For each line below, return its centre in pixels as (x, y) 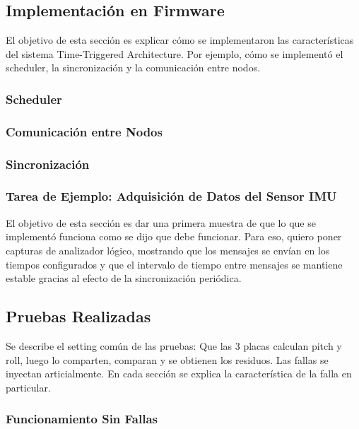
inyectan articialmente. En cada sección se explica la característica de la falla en (179, 374)
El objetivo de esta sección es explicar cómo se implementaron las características (180, 40)
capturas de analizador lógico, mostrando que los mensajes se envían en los (168, 250)
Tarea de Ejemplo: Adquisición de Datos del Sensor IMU (171, 196)
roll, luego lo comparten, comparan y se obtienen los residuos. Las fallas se (167, 359)
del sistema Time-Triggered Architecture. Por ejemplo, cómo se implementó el (175, 53)
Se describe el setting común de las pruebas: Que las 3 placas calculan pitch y (174, 345)
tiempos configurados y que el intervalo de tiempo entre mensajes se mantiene (174, 264)
